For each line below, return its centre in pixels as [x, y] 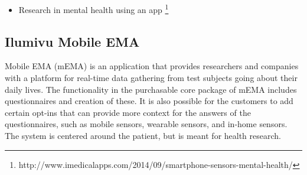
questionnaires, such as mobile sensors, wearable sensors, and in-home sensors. [146, 124]
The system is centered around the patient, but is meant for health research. [143, 136]
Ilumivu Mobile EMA [72, 41]
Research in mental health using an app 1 [94, 9]
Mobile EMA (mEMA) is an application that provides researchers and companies [152, 66]
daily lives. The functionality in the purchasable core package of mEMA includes [151, 89]
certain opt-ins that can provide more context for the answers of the [128, 112]
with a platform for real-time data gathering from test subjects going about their [151, 78]
